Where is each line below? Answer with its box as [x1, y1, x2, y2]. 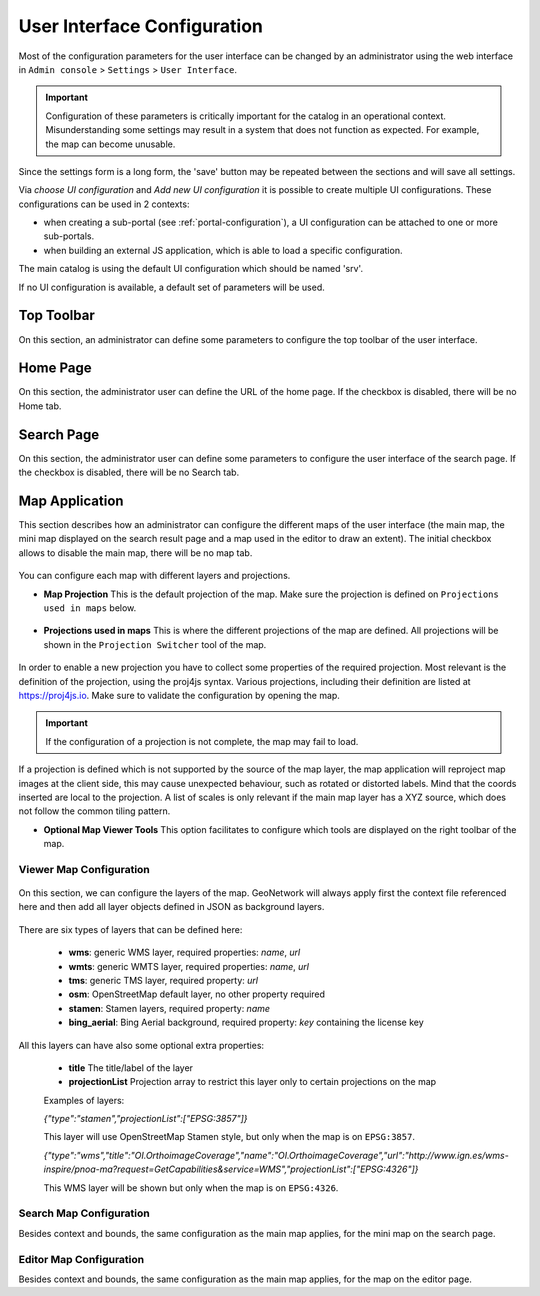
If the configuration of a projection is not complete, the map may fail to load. [45, 735, 359, 747]
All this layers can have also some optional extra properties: [18, 1039, 265, 1051]
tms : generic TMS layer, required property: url [68, 974, 259, 986]
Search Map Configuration [18, 1206, 150, 1220]
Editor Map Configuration [18, 1252, 145, 1266]
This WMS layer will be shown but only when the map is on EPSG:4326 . [43, 1181, 339, 1194]
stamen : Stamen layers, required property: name [68, 1002, 270, 1014]
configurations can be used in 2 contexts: [18, 198, 190, 210]
